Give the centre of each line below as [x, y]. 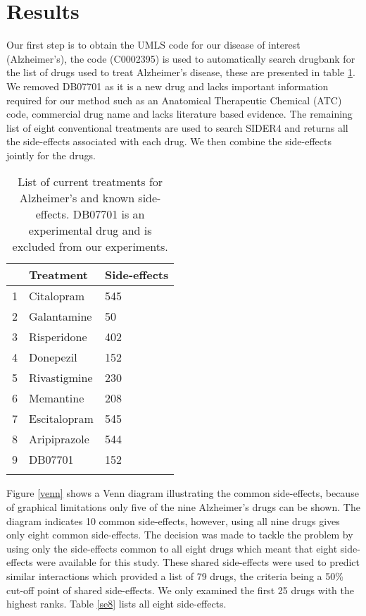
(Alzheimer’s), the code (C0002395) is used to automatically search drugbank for [181, 58]
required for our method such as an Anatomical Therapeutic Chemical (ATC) [174, 100]
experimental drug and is [90, 230]
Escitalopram [61, 419]
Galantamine [61, 316]
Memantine [57, 398]
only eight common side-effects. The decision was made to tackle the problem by [180, 535]
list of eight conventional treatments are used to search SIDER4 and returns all [177, 127]
